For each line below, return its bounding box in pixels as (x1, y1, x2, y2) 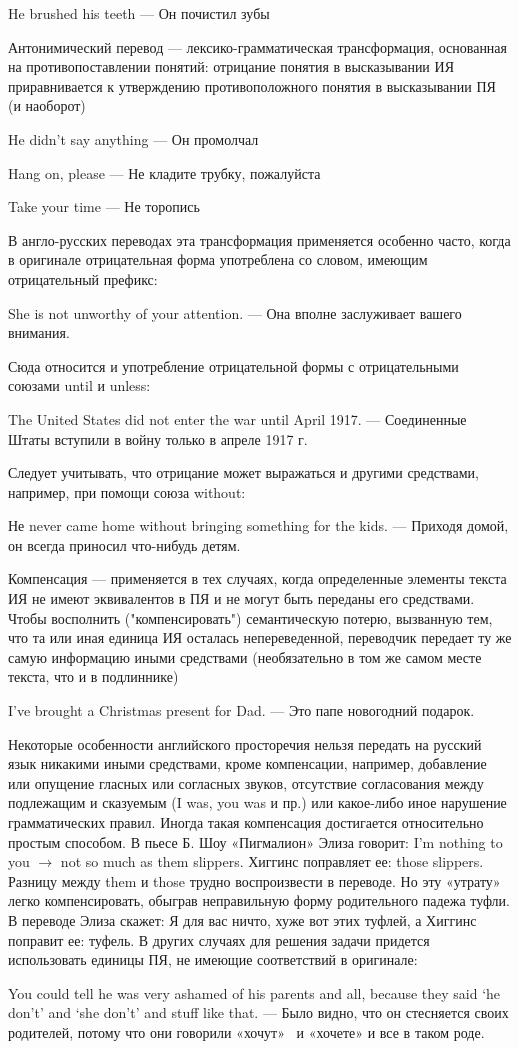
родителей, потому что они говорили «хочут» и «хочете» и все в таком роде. (8, 1021, 485, 1042)
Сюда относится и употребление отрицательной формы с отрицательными (8, 355, 459, 376)
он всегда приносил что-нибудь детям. (8, 534, 241, 555)
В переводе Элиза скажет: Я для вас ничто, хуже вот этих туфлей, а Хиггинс (8, 909, 477, 930)
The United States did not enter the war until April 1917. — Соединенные (8, 408, 467, 429)
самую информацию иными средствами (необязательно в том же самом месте (8, 646, 482, 667)
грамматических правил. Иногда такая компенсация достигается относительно (8, 812, 484, 832)
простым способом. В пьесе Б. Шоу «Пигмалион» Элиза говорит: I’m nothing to (8, 831, 503, 852)
